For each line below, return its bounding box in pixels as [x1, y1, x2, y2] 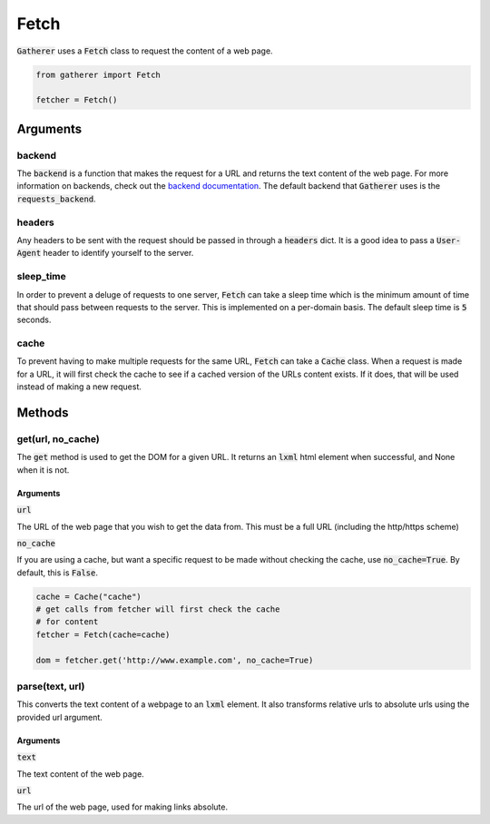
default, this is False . [16, 567, 99, 578]
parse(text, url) [16, 681, 85, 693]
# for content [35, 617, 99, 627]
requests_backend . [16, 193, 96, 204]
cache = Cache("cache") [35, 591, 142, 602]
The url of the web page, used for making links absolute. [16, 801, 229, 812]
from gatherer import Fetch [35, 69, 161, 80]
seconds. [16, 314, 52, 326]
